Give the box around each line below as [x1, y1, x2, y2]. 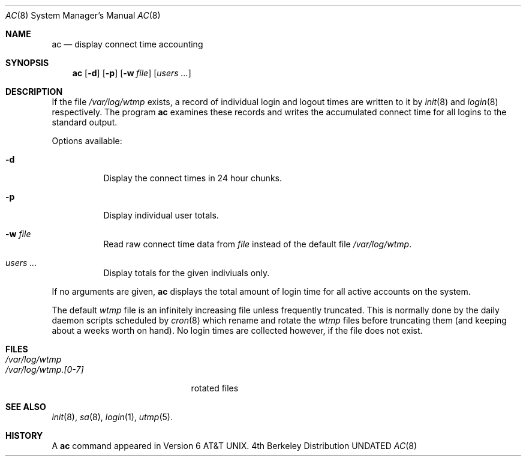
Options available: [52, 136, 122, 146]
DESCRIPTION [5, 86, 63, 97]
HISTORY [5, 430, 43, 441]
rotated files [191, 383, 239, 393]
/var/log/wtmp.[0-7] [5, 364, 84, 375]
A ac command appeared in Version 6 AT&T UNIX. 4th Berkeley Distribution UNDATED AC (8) [52, 441, 417, 451]
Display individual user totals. [103, 210, 219, 220]
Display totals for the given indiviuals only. [103, 268, 270, 278]
